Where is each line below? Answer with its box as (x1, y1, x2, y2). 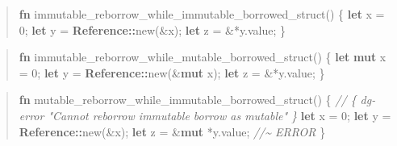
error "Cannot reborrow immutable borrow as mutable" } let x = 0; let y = (19, 106, 391, 123)
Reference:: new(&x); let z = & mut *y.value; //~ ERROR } (19, 123, 326, 140)
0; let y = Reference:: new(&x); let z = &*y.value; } (19, 21, 286, 38)
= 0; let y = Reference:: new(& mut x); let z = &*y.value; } (19, 64, 325, 81)
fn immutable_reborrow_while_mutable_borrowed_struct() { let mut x (19, 48, 387, 65)
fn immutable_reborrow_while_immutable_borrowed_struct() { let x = (19, 6, 385, 22)
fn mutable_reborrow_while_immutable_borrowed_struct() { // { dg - (19, 91, 376, 108)
